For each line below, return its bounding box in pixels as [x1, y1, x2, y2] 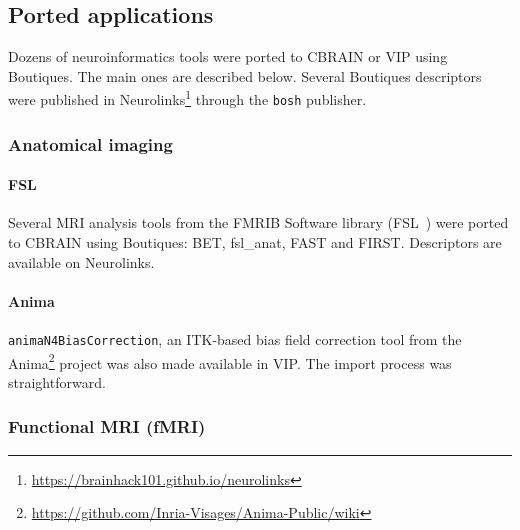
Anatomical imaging [8, 131, 173, 156]
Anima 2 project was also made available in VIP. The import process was [8, 349, 452, 373]
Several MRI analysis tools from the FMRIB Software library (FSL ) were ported [8, 212, 509, 233]
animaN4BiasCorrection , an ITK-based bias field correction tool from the [8, 328, 462, 349]
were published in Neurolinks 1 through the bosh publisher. [8, 86, 367, 110]
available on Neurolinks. [8, 251, 155, 272]
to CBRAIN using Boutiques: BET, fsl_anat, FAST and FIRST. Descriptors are [8, 231, 502, 252]
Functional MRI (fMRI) [8, 414, 206, 439]
